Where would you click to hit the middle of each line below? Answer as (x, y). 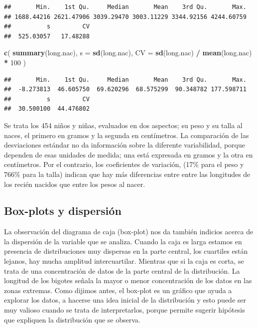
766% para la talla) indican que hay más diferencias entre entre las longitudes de (127, 174)
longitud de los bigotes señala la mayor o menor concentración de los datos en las (128, 280)
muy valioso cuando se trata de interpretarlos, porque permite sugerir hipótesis (125, 310)
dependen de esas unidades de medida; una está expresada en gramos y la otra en (128, 154)
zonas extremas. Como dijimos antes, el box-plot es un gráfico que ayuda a (118, 290)
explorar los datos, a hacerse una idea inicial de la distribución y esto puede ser (125, 300)
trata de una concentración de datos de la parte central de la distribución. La (122, 270)
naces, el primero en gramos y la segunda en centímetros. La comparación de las (127, 135)
